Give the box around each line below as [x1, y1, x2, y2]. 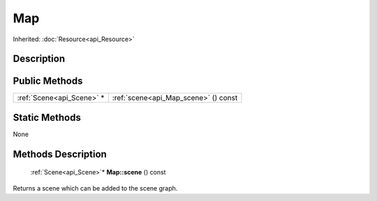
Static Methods [13, 112, 82, 124]
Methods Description [13, 148, 108, 160]
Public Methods [13, 75, 83, 87]
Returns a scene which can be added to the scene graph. [13, 184, 178, 192]
